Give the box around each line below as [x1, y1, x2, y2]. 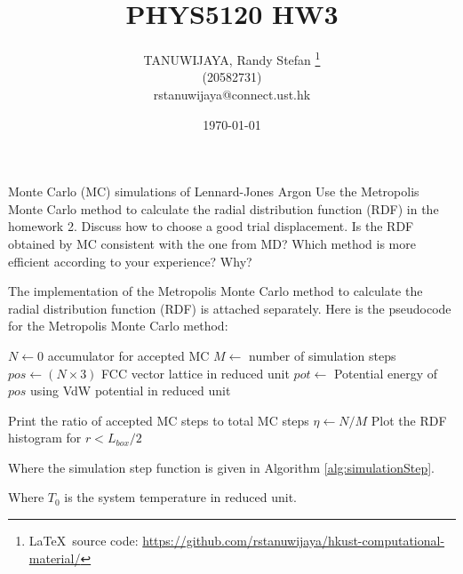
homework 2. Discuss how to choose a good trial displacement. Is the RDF [8, 217, 414, 235]
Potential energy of [333, 363, 438, 382]
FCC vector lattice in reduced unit [101, 363, 290, 382]
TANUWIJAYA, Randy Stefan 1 [143, 48, 321, 68]
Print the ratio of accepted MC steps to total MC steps [8, 411, 309, 429]
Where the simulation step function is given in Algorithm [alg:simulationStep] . [8, 458, 435, 476]
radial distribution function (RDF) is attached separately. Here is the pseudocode [8, 299, 451, 317]
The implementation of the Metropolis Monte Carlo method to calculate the [8, 282, 423, 300]
